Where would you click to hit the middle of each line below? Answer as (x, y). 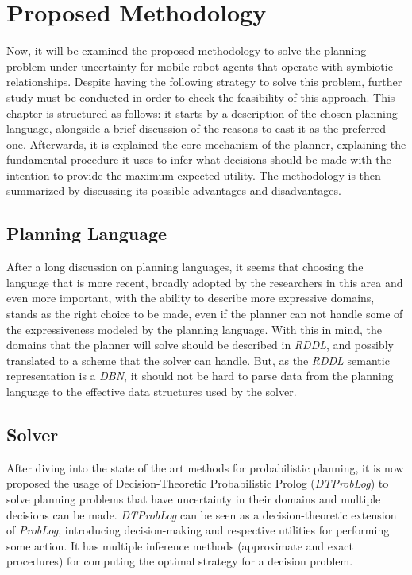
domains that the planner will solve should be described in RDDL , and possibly (200, 345)
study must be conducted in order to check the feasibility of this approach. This (201, 97)
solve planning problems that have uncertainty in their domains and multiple (194, 499)
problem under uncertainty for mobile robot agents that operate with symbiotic (200, 66)
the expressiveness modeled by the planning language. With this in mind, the (194, 329)
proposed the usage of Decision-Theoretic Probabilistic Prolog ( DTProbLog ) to (198, 483)
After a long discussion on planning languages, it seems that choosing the (185, 267)
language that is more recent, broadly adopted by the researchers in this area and (205, 282)
